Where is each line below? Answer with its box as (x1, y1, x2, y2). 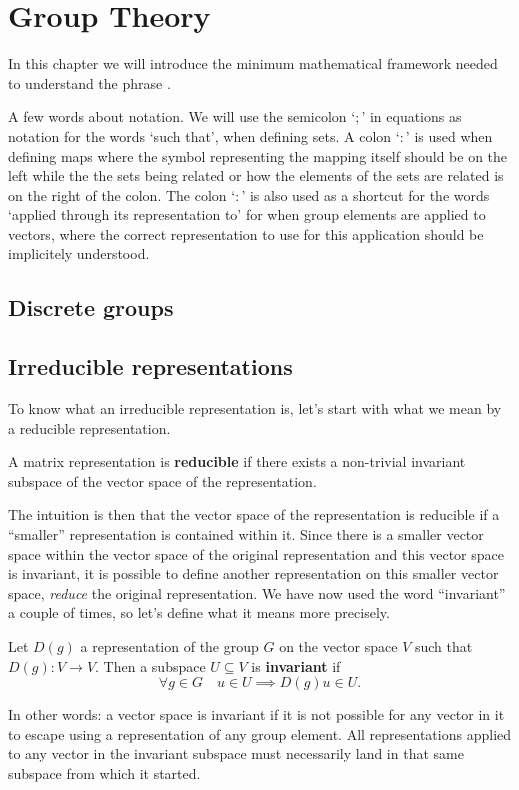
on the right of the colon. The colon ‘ (8, 184, 236, 205)
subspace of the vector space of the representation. (8, 470, 317, 491)
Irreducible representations (8, 351, 293, 382)
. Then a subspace (95, 655, 206, 676)
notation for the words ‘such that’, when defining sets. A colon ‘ (8, 125, 400, 146)
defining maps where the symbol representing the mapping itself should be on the (8, 145, 508, 166)
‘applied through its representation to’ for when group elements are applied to (8, 204, 486, 225)
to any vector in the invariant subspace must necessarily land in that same (8, 743, 464, 764)
